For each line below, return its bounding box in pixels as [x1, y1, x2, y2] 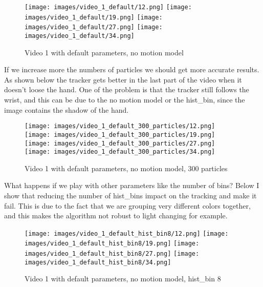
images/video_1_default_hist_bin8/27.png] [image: [25, 250, 200, 258]
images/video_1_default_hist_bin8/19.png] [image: [25, 240, 200, 248]
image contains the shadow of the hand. [4, 104, 129, 115]
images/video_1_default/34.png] [25, 32, 135, 39]
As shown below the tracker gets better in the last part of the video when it [4, 74, 242, 85]
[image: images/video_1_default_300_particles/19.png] [25, 131, 215, 138]
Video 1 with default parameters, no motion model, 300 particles [25, 162, 228, 173]
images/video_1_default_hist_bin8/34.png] [25, 258, 171, 266]
